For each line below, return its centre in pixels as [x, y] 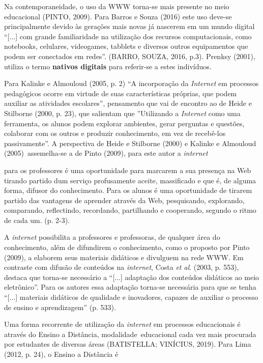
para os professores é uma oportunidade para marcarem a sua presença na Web [128, 170]
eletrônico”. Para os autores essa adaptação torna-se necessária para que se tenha [130, 287]
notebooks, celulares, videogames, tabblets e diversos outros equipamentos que [126, 46]
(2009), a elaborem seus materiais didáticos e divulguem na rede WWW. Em [124, 257]
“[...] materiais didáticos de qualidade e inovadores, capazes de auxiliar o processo [131, 297]
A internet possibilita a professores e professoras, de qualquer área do [112, 237]
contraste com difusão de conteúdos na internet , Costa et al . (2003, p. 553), [122, 267]
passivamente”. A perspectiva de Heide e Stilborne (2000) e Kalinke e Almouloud [130, 143]
